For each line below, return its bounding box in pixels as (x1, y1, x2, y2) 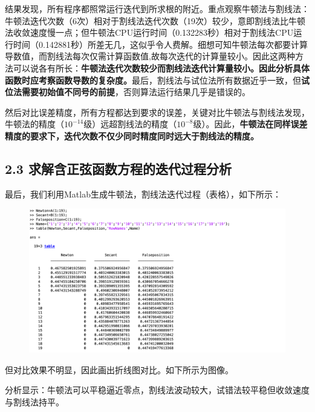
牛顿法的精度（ (5, 118, 64, 130)
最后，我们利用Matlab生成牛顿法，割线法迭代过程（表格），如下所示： (5, 187, 281, 200)
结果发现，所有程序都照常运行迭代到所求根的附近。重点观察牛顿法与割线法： (5, 2, 310, 15)
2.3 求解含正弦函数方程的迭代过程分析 (5, 159, 232, 178)
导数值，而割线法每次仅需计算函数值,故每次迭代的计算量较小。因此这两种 (5, 50, 295, 62)
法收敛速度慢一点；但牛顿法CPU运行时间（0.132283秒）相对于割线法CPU (5, 26, 294, 39)
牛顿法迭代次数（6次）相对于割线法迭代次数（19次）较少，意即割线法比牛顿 (5, 14, 305, 27)
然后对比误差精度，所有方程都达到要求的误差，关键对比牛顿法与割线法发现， (5, 105, 310, 118)
